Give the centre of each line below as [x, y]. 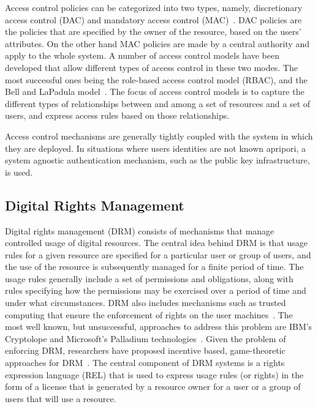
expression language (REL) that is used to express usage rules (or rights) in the [154, 374]
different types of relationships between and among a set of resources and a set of [158, 103]
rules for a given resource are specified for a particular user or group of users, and [158, 254]
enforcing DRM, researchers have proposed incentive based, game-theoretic [145, 350]
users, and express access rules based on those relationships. [117, 115]
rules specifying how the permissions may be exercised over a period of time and [156, 290]
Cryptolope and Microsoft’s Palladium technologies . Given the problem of [146, 338]
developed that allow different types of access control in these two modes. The [151, 67]
